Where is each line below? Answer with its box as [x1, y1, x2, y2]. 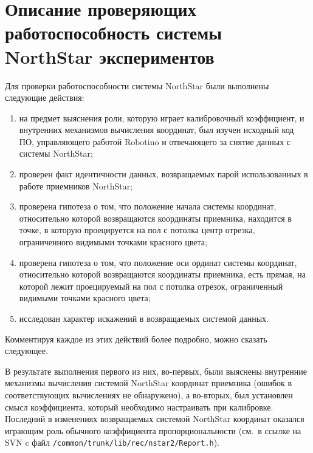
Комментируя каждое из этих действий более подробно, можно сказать [5, 332, 267, 345]
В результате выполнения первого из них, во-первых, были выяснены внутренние [5, 364, 307, 377]
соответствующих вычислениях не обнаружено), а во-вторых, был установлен [5, 388, 293, 401]
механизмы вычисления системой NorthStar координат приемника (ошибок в [5, 376, 292, 389]
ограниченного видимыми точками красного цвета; [19, 236, 207, 248]
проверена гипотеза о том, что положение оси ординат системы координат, [19, 256, 297, 268]
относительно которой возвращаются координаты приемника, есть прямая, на [19, 268, 306, 281]
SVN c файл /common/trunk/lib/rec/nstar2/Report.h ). [5, 436, 219, 449]
